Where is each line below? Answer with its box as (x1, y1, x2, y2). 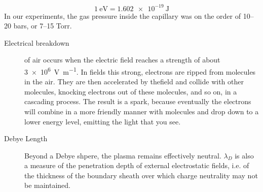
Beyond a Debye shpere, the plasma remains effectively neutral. (24, 150, 221, 161)
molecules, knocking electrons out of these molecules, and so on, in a (24, 86, 237, 97)
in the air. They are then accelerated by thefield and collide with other (24, 76, 244, 87)
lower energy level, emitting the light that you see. (24, 116, 181, 126)
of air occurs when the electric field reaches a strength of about (24, 54, 220, 65)
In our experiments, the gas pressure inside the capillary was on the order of (4, 10, 241, 21)
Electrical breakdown (4, 37, 69, 48)
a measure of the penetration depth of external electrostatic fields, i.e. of (24, 160, 249, 171)
